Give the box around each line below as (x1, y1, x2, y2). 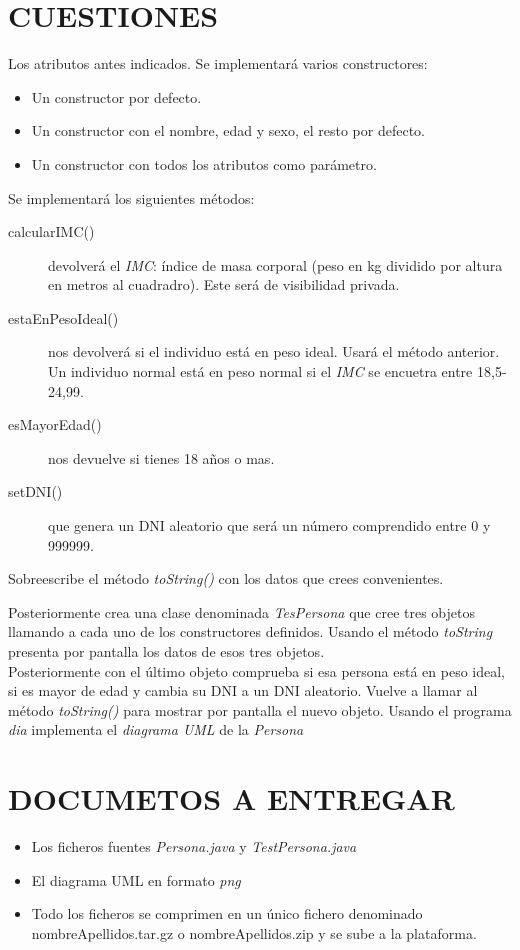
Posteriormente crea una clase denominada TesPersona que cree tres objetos (8, 601, 476, 622)
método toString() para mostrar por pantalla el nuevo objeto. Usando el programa (8, 699, 512, 720)
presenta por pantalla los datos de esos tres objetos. (8, 641, 325, 661)
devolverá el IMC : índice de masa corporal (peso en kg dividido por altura (48, 254, 503, 275)
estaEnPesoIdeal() (8, 307, 119, 328)
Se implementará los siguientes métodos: (8, 187, 255, 208)
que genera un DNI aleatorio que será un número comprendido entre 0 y (48, 515, 491, 536)
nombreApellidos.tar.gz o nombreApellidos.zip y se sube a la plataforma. (31, 922, 477, 943)
